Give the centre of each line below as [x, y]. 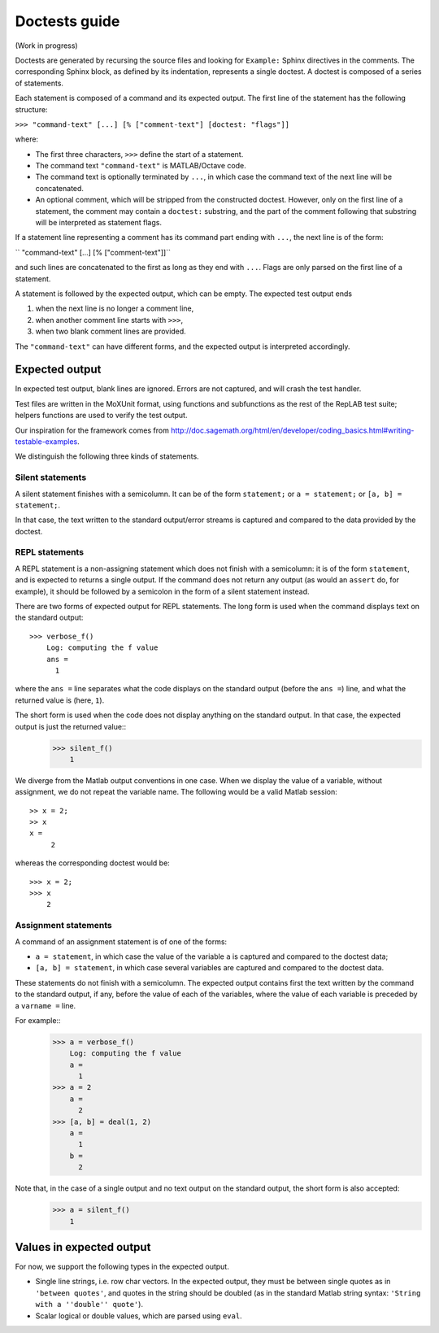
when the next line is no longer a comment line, [115, 308]
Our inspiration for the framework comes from [92, 430]
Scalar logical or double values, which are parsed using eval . [139, 1316]
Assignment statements [64, 926]
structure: [31, 109]
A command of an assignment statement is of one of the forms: [121, 941]
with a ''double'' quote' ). [89, 1305]
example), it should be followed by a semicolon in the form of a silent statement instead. [162, 591]
